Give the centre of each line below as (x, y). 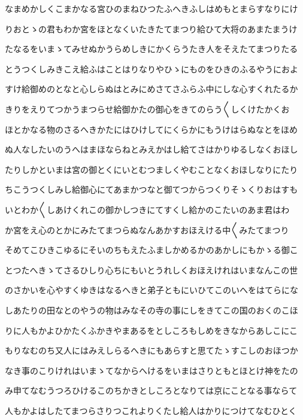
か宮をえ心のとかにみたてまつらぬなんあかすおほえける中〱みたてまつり (147, 229)
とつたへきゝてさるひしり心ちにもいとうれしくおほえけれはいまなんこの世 (151, 270)
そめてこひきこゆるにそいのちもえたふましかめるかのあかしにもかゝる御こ (151, 250)
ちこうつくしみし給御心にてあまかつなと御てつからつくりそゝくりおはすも (151, 189)
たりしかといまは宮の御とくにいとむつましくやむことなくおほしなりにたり (151, 169)
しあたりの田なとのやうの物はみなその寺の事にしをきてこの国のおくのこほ (151, 310)
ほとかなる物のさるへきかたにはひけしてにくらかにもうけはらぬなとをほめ (151, 129)
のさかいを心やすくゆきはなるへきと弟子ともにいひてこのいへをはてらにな (151, 290)
